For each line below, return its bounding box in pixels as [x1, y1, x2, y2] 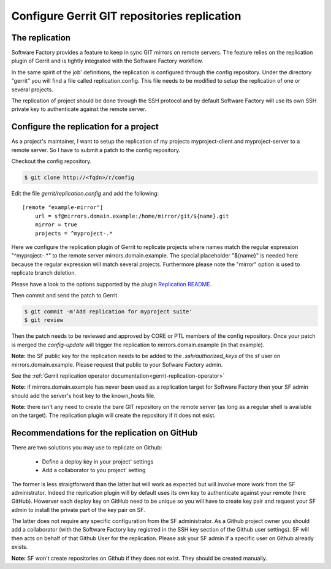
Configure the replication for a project [11, 121, 159, 132]
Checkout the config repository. [11, 158, 92, 165]
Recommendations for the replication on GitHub [11, 428, 198, 438]
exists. [11, 543, 28, 551]
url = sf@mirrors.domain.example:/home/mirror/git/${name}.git [34, 212, 229, 220]
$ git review [24, 316, 64, 324]
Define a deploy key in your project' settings [42, 457, 154, 465]
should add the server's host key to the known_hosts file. [11, 392, 156, 399]
